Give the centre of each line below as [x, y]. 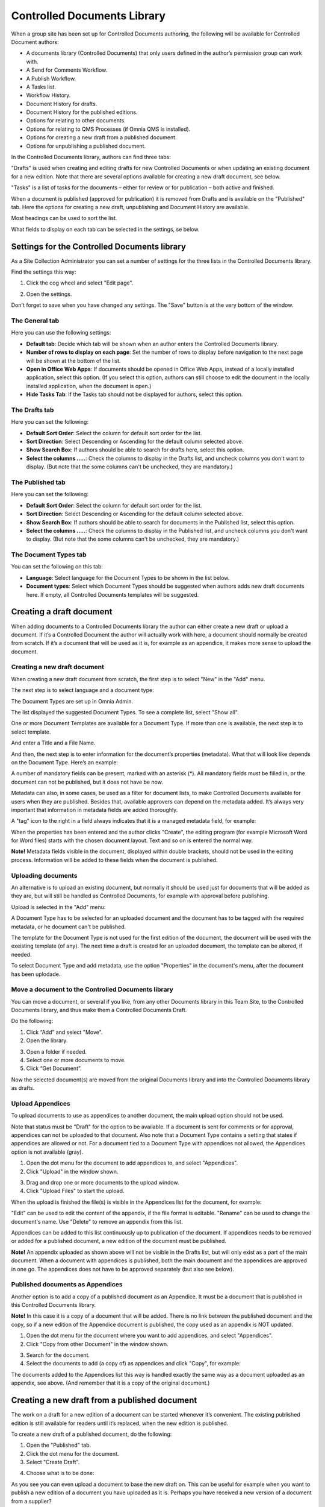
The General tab [35, 321]
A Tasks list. [41, 87]
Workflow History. [48, 95]
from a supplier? [31, 1501]
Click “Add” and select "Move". [64, 1032]
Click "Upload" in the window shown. [72, 1171]
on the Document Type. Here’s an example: [65, 762]
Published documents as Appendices [67, 1285]
